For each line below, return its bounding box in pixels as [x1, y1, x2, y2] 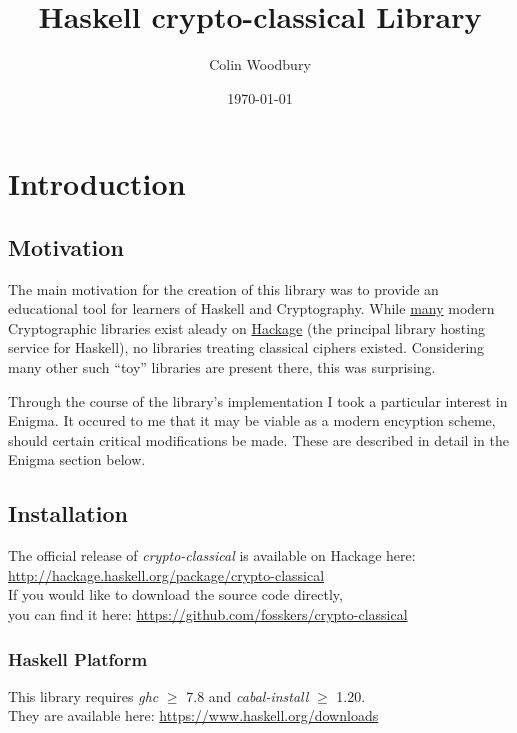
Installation [8, 498, 128, 529]
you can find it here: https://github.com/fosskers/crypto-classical [8, 604, 408, 625]
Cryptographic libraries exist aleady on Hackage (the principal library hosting [8, 317, 485, 338]
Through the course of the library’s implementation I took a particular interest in [8, 390, 508, 411]
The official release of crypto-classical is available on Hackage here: [8, 545, 416, 566]
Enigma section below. [8, 449, 146, 470]
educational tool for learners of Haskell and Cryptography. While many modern [8, 298, 495, 319]
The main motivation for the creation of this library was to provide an [8, 278, 439, 299]
